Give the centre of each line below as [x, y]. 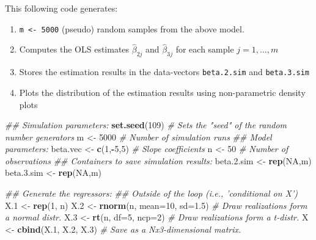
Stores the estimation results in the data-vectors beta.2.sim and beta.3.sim [164, 72]
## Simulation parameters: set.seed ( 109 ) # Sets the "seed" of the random [146, 125]
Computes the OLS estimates [74, 49]
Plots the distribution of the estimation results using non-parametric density [162, 92]
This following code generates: [61, 8]
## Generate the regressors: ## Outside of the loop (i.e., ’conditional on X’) [151, 193]
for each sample [205, 49]
